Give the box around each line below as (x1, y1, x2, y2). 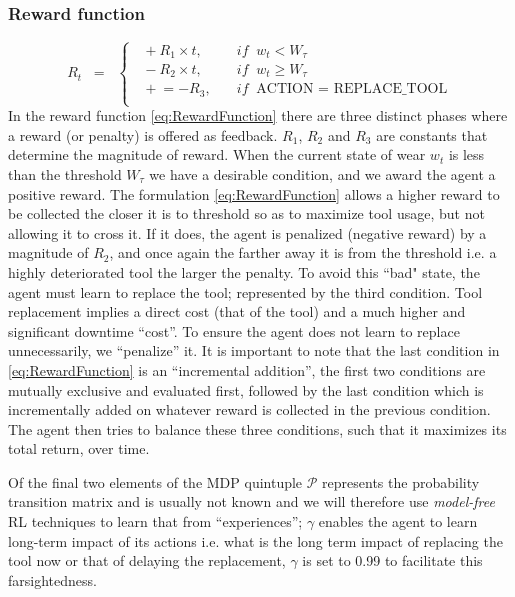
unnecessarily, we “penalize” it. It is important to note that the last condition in (8, 340, 500, 361)
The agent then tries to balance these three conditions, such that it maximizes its (8, 418, 507, 439)
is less (448, 144, 485, 165)
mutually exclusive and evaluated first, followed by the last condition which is (8, 379, 484, 400)
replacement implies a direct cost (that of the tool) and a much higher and (8, 301, 466, 322)
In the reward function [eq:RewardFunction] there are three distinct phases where (8, 105, 508, 126)
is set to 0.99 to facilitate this (302, 550, 483, 571)
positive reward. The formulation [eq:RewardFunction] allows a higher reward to (8, 183, 500, 204)
